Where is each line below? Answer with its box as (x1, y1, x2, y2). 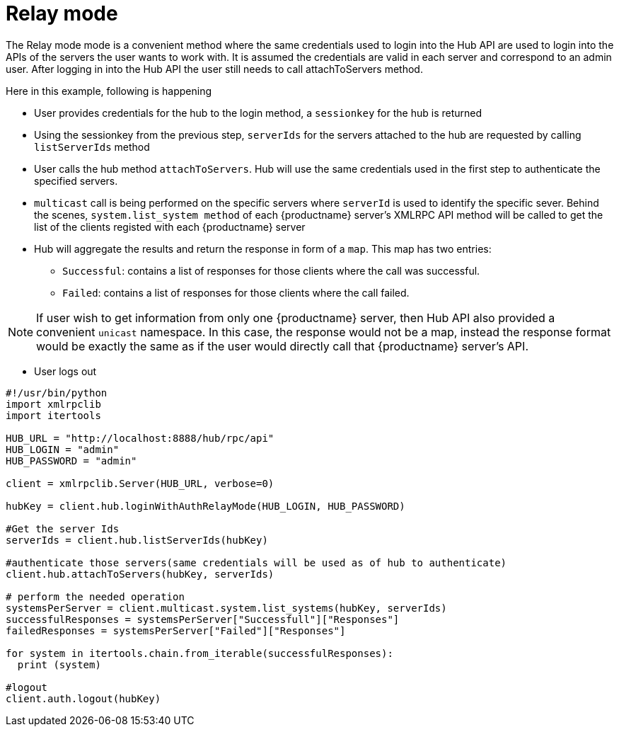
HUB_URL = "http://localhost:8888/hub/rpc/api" (6, 432, 274, 444)
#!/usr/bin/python (6, 387, 108, 399)
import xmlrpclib (6, 398, 101, 410)
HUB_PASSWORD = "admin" (6, 454, 137, 467)
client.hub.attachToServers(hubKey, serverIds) (6, 568, 274, 580)
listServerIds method (34, 140, 150, 153)
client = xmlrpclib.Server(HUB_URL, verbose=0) (6, 477, 274, 489)
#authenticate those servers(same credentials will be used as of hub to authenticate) (6, 556, 507, 568)
